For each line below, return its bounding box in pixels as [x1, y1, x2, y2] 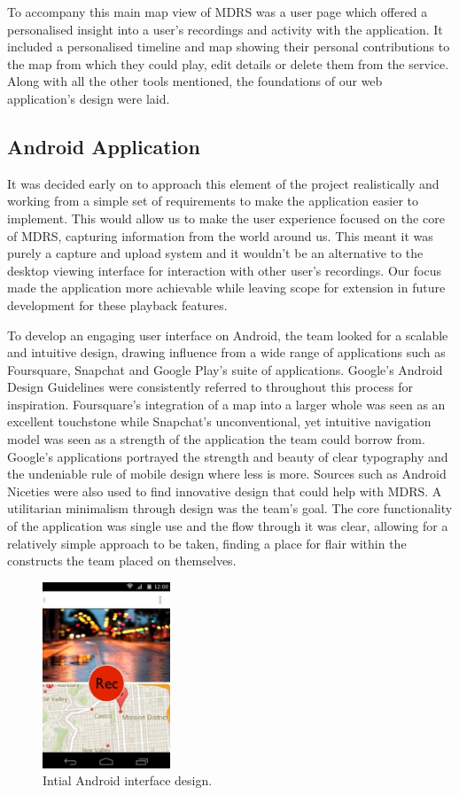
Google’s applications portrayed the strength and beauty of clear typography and [7, 447, 448, 465]
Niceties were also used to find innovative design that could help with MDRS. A [7, 481, 442, 500]
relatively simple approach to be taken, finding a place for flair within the [7, 534, 407, 552]
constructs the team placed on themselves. [7, 551, 237, 570]
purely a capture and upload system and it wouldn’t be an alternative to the [7, 244, 424, 262]
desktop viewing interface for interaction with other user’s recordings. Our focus [7, 261, 441, 279]
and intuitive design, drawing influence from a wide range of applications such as [7, 343, 446, 362]
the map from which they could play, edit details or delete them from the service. [7, 54, 449, 73]
